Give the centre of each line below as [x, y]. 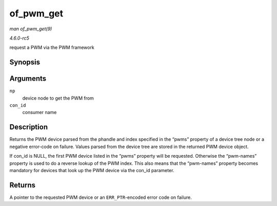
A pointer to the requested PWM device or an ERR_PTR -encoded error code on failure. [101, 197]
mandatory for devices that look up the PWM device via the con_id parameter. [92, 170]
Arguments [28, 79]
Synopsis [25, 62]
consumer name [39, 113]
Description [29, 127]
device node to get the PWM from [58, 98]
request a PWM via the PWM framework [52, 48]
